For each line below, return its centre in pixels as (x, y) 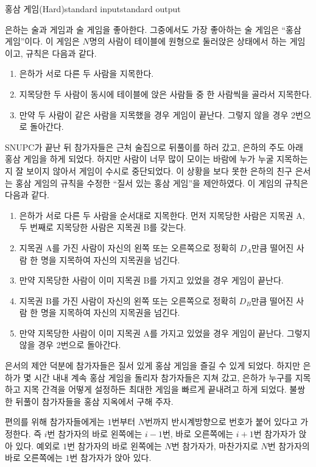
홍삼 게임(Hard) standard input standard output (93, 9)
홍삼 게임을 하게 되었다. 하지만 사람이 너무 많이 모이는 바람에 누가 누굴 (139, 159)
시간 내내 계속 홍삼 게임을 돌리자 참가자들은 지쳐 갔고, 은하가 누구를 (163, 377)
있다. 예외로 (38, 445)
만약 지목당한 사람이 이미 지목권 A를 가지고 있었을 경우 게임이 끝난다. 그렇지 (165, 333)
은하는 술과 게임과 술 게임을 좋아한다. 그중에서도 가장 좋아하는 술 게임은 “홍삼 (153, 29)
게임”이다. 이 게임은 (42, 41)
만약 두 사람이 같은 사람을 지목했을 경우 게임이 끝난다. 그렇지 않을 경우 (154, 114)
